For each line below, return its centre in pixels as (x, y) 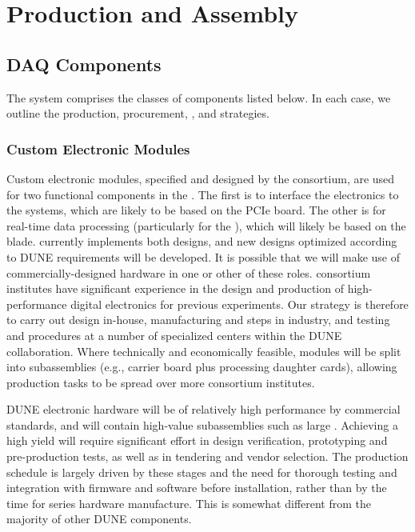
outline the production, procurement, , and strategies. (138, 113)
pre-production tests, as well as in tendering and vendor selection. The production (207, 456)
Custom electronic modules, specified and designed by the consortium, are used (201, 178)
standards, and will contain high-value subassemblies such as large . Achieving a (202, 424)
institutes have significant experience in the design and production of (175, 288)
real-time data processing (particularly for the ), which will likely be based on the (206, 225)
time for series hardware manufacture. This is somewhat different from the (189, 503)
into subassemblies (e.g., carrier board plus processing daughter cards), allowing (202, 367)
